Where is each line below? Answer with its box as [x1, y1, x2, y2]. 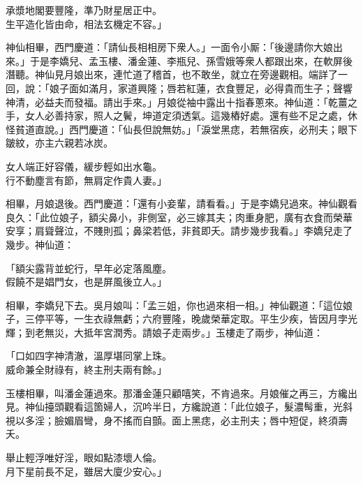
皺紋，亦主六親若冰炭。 [6, 135, 113, 150]
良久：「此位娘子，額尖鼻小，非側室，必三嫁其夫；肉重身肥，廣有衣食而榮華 [6, 209, 353, 224]
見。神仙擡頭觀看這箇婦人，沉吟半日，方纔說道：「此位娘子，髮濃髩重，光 [6, 399, 343, 414]
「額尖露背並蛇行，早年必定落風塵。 [6, 260, 172, 275]
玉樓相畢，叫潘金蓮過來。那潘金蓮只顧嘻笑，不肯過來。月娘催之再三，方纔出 [6, 385, 357, 400]
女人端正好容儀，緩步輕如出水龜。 [6, 158, 162, 173]
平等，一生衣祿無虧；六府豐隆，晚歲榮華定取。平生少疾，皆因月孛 [44, 311, 348, 326]
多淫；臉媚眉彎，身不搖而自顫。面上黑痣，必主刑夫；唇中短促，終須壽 [24, 413, 348, 427]
